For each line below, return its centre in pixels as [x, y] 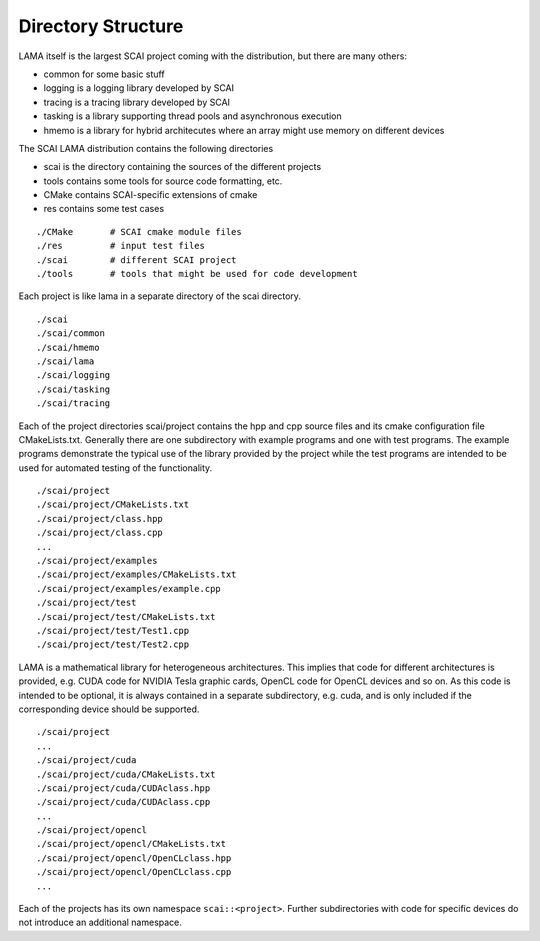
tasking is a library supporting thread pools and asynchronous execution [192, 116]
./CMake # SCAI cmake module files [139, 231]
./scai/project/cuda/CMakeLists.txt [126, 774]
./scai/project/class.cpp [100, 533]
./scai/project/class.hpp [100, 518]
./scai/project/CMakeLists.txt [113, 504]
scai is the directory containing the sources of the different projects [182, 167]
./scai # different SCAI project [136, 259]
